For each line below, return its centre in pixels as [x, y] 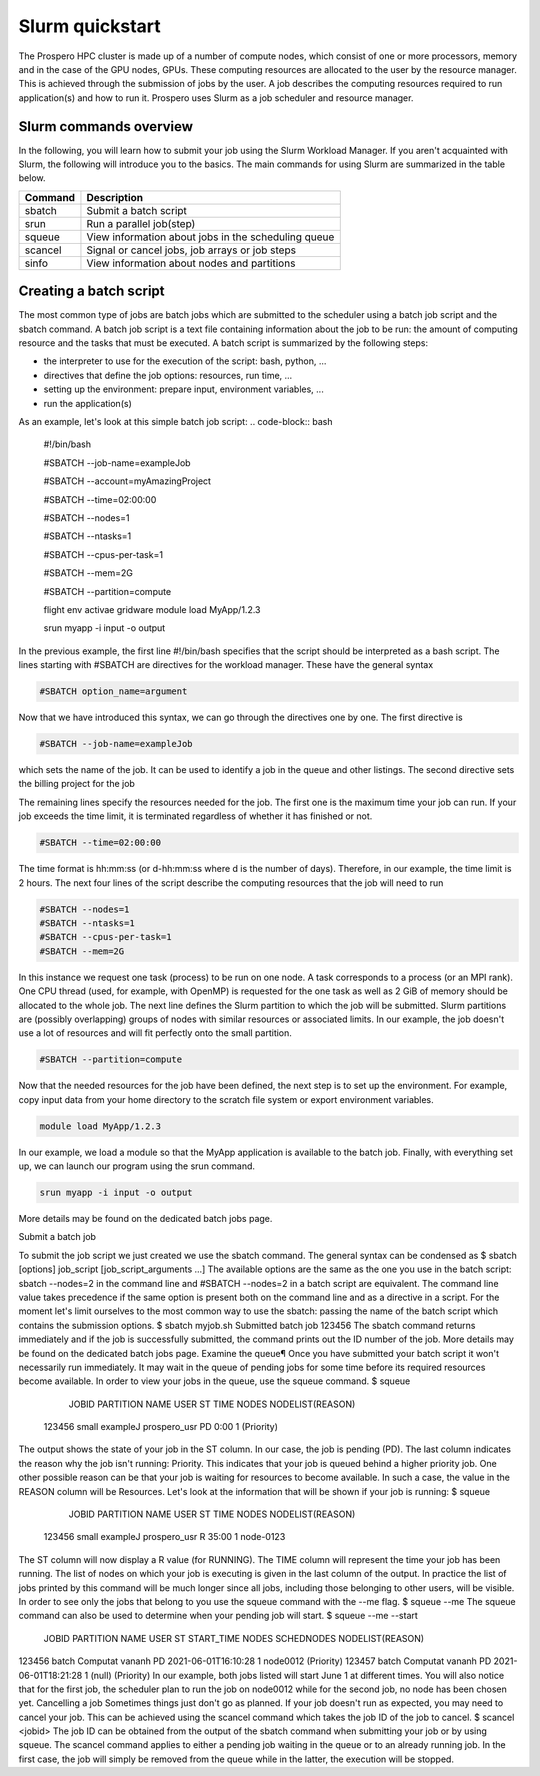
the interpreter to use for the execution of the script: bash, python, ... [185, 361]
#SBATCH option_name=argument [113, 691]
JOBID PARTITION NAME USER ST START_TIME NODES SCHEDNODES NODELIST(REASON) [234, 1638]
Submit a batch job [57, 1237]
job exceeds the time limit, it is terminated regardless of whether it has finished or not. [195, 816]
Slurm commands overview [106, 126]
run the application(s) [87, 403]
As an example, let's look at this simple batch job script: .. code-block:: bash [175, 422]
